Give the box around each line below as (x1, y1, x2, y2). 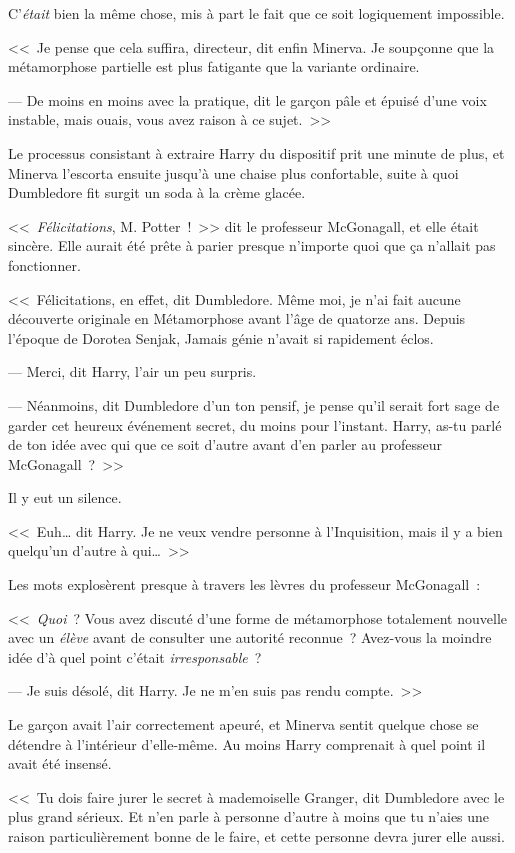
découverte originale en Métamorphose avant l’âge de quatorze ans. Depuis (8, 308, 466, 329)
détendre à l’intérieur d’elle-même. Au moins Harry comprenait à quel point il (8, 733, 486, 754)
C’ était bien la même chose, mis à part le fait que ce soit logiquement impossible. (8, 3, 505, 23)
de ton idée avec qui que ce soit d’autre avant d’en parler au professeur (8, 434, 443, 455)
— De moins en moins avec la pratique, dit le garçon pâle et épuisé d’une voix (8, 89, 487, 110)
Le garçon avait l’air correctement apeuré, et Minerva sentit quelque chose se (8, 714, 479, 735)
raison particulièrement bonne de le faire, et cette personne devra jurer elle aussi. (8, 826, 505, 846)
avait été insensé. (8, 753, 112, 774)
